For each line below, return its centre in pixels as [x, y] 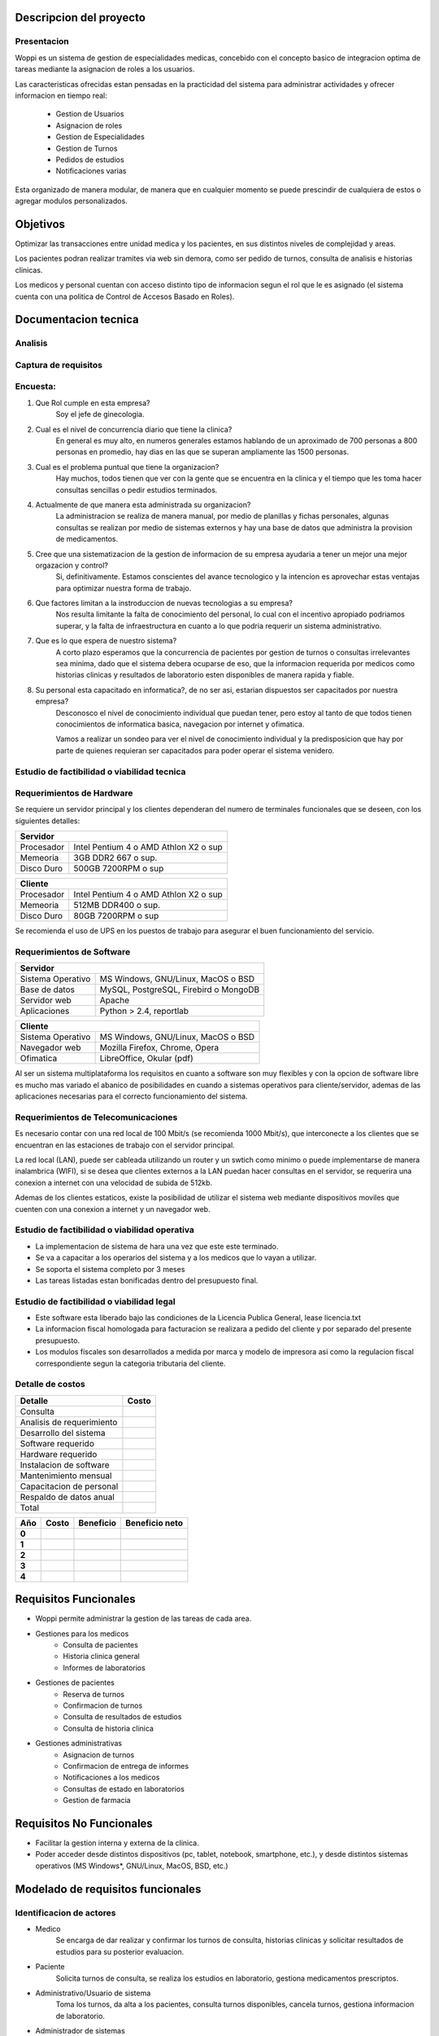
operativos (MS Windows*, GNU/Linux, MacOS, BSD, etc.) [132, 1866]
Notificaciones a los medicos [111, 1777]
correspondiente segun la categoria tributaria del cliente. [130, 1363]
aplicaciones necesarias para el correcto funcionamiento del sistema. [131, 1096]
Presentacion [42, 42]
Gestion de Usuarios [90, 114]
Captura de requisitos [59, 365]
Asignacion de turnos [99, 1754]
